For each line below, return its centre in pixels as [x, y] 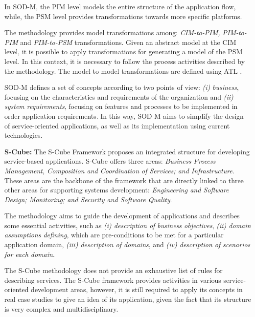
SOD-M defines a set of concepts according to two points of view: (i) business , [122, 87]
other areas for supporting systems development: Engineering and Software [117, 190]
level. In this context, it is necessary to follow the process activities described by [125, 61]
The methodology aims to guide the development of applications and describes [122, 216]
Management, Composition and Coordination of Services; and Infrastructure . [119, 170]
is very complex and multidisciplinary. [61, 308]
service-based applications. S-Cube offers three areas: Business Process [110, 161]
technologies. [23, 135]
